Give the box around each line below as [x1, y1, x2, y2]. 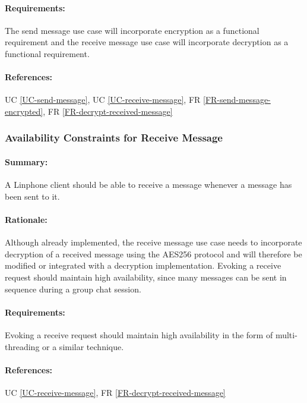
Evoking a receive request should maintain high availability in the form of [5, 328, 273, 341]
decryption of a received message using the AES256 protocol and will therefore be [5, 247, 302, 260]
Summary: [5, 156, 48, 168]
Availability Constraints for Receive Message [5, 130, 223, 145]
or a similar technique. [42, 340, 124, 352]
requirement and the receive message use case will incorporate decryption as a [5, 36, 289, 48]
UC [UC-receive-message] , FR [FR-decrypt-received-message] [5, 386, 226, 398]
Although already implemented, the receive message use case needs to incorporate [5, 236, 302, 248]
